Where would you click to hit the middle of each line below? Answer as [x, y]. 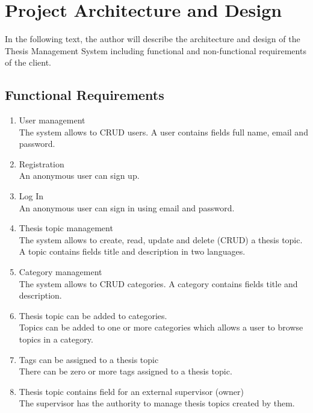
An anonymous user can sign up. [79, 175]
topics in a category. [56, 339]
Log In [31, 196]
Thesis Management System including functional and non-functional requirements [156, 50]
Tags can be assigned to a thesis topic [89, 359]
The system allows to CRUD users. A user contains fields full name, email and [163, 132]
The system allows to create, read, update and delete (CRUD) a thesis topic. [161, 239]
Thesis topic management [66, 228]
